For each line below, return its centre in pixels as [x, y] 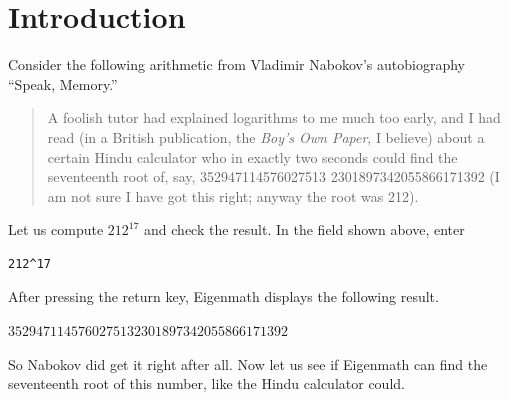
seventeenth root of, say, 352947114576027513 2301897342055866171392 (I [273, 176]
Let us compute [56, 229]
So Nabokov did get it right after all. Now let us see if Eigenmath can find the [248, 363]
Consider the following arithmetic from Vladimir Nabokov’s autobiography [236, 64]
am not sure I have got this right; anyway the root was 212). [233, 195]
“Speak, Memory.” [63, 83]
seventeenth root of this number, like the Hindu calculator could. [206, 383]
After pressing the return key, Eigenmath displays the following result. [223, 296]
